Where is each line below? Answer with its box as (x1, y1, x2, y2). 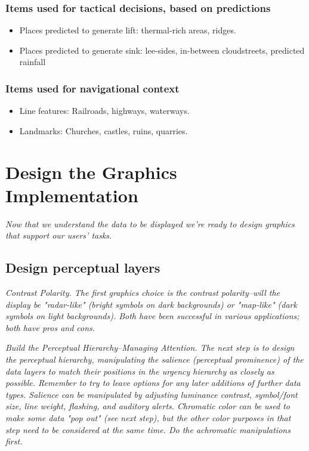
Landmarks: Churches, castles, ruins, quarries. (19, 124, 188, 137)
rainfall (19, 55, 46, 68)
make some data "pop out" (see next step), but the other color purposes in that (5, 412, 291, 424)
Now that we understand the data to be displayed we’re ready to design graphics (5, 217, 295, 230)
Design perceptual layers (5, 258, 160, 277)
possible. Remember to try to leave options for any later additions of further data (5, 376, 301, 389)
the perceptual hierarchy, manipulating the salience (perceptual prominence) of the (5, 353, 304, 366)
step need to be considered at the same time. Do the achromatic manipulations (5, 423, 291, 435)
